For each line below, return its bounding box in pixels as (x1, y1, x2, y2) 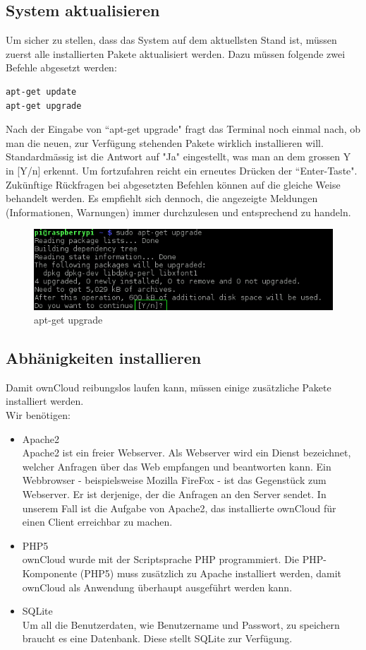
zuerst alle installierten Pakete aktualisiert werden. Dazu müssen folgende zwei (6, 46, 346, 61)
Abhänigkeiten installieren (6, 347, 202, 369)
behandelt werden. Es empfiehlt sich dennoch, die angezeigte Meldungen (6, 191, 318, 206)
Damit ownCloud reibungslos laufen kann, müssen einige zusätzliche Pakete (6, 379, 331, 394)
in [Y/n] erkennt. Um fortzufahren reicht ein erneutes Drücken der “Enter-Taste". (6, 162, 358, 177)
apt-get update (6, 86, 77, 97)
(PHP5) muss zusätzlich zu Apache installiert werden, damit (80, 566, 342, 581)
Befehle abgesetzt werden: (6, 60, 117, 75)
